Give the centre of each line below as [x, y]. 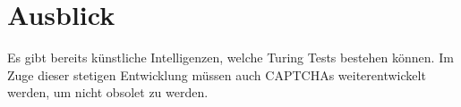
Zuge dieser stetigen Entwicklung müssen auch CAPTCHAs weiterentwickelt [217, 74]
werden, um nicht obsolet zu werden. [108, 92]
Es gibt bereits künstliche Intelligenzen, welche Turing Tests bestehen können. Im [230, 58]
